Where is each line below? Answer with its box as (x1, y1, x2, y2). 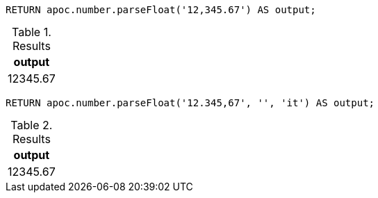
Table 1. (11, 25, 51, 39)
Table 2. (10, 118, 53, 132)
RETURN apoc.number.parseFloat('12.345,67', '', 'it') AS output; (6, 97, 375, 108)
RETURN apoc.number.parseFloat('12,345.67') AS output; (6, 4, 316, 15)
